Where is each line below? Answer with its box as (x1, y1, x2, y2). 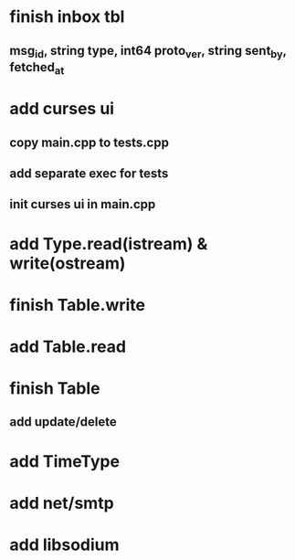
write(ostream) (9, 253, 126, 273)
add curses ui (9, 99, 115, 120)
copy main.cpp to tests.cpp (9, 134, 169, 150)
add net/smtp (9, 492, 114, 513)
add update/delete (9, 414, 117, 430)
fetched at (9, 59, 65, 77)
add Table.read (9, 336, 126, 357)
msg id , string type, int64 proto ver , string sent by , (9, 43, 287, 60)
